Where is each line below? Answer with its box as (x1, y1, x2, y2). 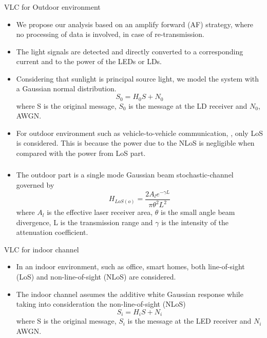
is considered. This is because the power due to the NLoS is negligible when (16, 137, 255, 148)
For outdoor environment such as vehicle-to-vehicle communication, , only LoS (16, 127, 263, 138)
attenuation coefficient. (16, 227, 88, 237)
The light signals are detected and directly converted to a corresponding (16, 46, 243, 56)
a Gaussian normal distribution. (16, 83, 117, 94)
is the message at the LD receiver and (128, 100, 247, 111)
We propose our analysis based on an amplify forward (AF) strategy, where (16, 18, 254, 29)
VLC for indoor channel (4, 244, 79, 254)
